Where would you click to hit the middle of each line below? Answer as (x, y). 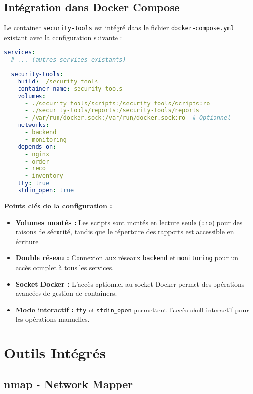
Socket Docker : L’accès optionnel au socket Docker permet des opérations (130, 283)
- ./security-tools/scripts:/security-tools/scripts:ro (117, 103)
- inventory (44, 176)
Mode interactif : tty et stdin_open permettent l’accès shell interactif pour (132, 309)
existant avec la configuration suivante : (63, 37)
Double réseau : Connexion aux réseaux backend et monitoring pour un (127, 258)
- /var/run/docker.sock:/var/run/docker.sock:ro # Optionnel (128, 118)
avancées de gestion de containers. (66, 293)
